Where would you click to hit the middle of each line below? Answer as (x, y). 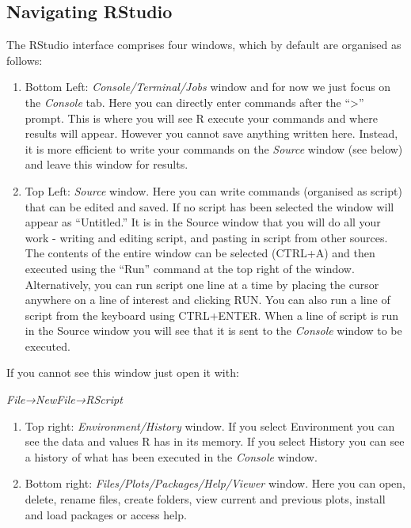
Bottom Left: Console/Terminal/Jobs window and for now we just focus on (208, 87)
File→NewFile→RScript (65, 399)
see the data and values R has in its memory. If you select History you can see (215, 441)
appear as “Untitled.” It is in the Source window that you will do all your (203, 222)
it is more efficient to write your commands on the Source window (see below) (214, 148)
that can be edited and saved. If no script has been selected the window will (209, 206)
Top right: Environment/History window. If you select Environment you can (210, 425)
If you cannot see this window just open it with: (123, 372)
